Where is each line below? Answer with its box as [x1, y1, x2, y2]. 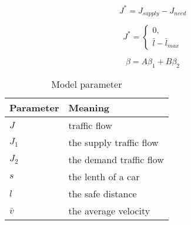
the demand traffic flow [68, 152, 164, 166]
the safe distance [68, 186, 137, 200]
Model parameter [51, 77, 122, 91]
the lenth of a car [68, 169, 140, 183]
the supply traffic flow [68, 135, 159, 149]
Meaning [68, 100, 110, 114]
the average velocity [68, 203, 150, 217]
